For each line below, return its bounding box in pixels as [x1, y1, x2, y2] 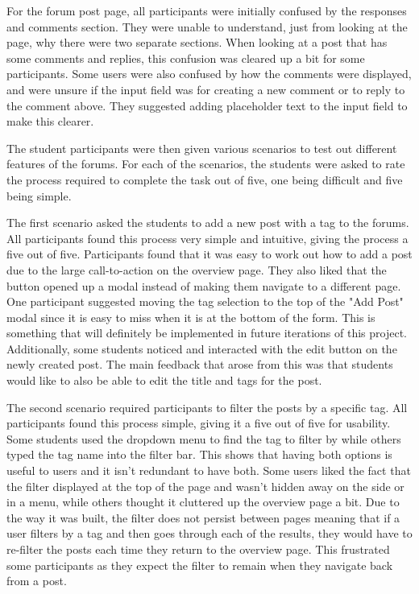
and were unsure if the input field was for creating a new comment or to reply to [6, 80, 405, 97]
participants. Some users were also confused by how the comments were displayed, [6, 65, 412, 82]
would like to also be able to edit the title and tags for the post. [6, 372, 322, 389]
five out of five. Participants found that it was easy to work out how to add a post [6, 245, 413, 262]
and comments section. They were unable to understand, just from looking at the [6, 18, 408, 35]
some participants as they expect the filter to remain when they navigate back [6, 556, 393, 573]
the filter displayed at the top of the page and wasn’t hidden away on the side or [6, 477, 404, 494]
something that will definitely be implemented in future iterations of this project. [6, 324, 407, 341]
